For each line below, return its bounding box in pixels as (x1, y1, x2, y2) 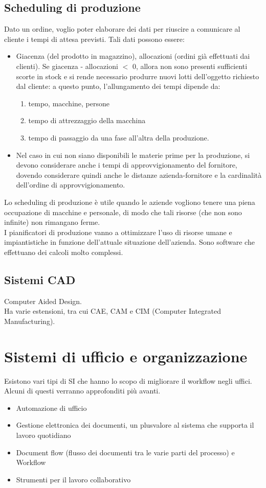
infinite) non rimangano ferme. (4, 217, 100, 227)
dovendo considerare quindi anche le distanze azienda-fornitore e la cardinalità (16, 169, 262, 180)
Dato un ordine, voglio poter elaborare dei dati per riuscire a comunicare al (4, 24, 240, 34)
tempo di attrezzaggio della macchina (28, 115, 146, 126)
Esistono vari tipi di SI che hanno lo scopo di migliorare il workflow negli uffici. (4, 375, 252, 386)
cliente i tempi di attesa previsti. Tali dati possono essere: (4, 33, 185, 44)
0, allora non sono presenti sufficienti (132, 60, 248, 71)
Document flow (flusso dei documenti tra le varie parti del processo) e (16, 447, 235, 457)
